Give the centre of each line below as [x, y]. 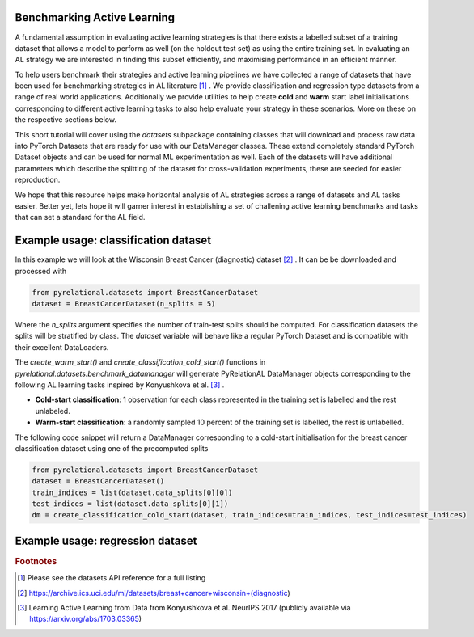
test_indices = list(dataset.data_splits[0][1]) [130, 504]
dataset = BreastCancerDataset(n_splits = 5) [124, 304]
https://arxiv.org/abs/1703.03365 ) [85, 619]
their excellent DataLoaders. [62, 347]
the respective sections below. [66, 120]
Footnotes [36, 561]
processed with [41, 271]
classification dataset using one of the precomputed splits [112, 448]
